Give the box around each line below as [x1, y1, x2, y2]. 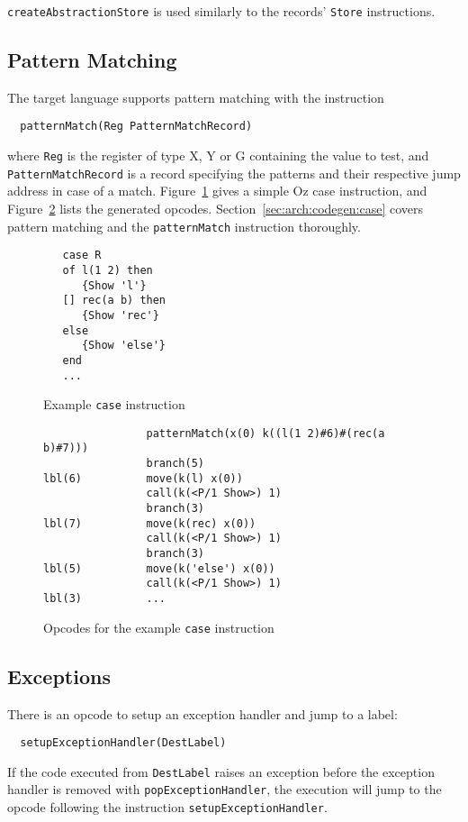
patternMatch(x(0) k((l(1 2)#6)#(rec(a [146, 426, 385, 440]
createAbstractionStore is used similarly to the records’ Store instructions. [7, 2, 436, 20]
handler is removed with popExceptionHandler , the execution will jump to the [7, 780, 442, 799]
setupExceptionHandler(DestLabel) [20, 736, 227, 750]
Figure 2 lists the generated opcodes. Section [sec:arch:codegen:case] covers [7, 199, 424, 218]
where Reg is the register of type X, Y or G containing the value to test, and [7, 146, 429, 165]
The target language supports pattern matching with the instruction [7, 87, 384, 106]
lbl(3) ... [43, 592, 166, 606]
